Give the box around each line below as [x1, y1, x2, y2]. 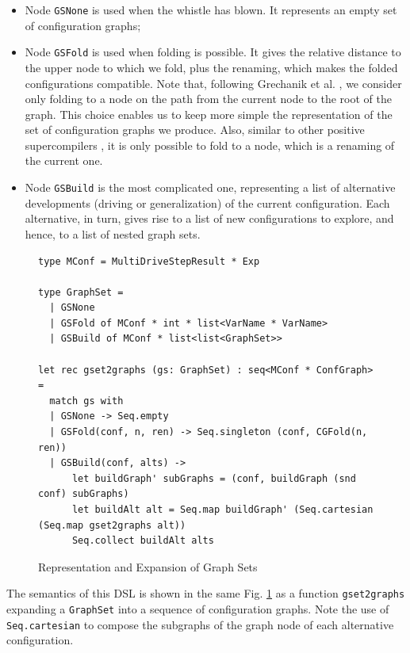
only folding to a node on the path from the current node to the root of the [25, 90, 392, 107]
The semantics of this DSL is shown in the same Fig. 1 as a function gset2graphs [6, 585, 405, 601]
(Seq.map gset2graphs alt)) [38, 519, 186, 531]
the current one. [25, 152, 103, 169]
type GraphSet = [38, 286, 124, 298]
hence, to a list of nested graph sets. [25, 225, 201, 242]
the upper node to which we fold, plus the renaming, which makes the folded [25, 59, 398, 75]
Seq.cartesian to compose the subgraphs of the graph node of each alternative [6, 616, 394, 632]
